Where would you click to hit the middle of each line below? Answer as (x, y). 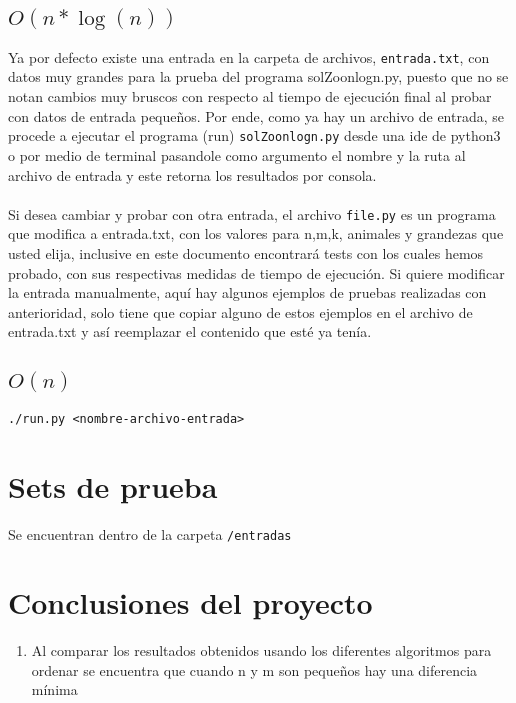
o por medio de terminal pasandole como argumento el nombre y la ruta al (237, 154)
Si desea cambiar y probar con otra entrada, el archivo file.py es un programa (252, 213)
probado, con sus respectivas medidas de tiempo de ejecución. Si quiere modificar (256, 272)
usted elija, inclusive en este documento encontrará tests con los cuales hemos (246, 252)
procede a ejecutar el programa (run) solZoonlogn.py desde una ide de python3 (254, 135)
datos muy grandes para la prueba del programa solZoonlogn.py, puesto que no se (258, 76)
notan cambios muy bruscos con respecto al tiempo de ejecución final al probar (250, 96)
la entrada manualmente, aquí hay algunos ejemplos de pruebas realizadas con (247, 292)
